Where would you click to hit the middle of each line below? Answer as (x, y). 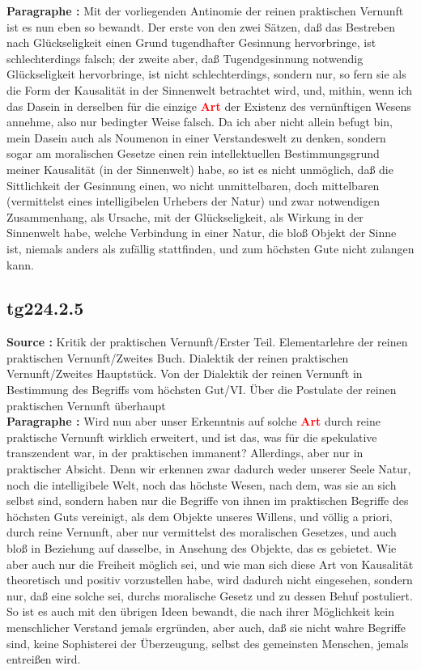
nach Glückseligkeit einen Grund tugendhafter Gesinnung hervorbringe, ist (191, 42)
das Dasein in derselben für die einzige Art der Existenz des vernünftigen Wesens (209, 106)
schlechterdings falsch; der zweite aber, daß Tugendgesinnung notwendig (185, 58)
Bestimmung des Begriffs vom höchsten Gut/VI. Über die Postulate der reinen (202, 390)
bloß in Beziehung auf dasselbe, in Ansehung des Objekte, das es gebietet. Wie (202, 548)
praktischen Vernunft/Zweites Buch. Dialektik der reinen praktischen (178, 357)
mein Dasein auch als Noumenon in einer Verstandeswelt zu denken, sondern (196, 137)
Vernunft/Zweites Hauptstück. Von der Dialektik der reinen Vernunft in (185, 373)
